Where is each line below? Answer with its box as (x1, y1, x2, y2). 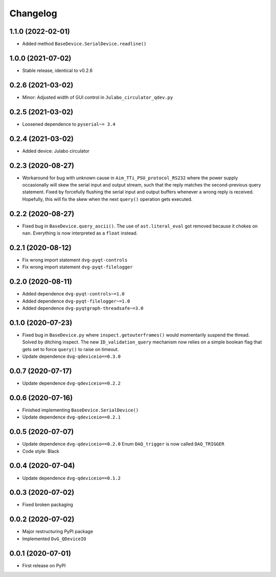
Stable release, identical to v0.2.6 (22, 67, 93, 74)
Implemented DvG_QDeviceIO (22, 536, 86, 542)
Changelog (9, 8, 57, 19)
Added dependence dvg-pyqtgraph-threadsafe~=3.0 (22, 305, 144, 311)
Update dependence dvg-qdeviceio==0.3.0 (22, 353, 121, 360)
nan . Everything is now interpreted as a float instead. (22, 230, 138, 236)
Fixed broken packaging (22, 501, 74, 508)
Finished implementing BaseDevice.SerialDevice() (22, 407, 139, 413)
